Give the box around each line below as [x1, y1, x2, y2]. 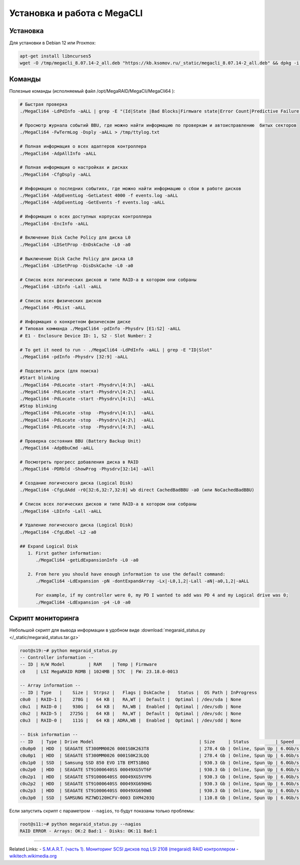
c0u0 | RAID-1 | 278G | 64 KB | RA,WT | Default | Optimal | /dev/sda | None [19, 697, 241, 703]
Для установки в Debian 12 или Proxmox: [9, 40, 96, 46]
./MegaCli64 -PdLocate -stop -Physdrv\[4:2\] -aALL [19, 417, 154, 423]
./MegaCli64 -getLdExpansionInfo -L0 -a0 [35, 557, 138, 563]
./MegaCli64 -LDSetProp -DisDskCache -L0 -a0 [19, 263, 133, 268]
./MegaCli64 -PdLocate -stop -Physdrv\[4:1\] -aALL [19, 410, 154, 416]
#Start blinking [19, 375, 60, 381]
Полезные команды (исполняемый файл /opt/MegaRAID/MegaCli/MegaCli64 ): [9, 88, 175, 94]
